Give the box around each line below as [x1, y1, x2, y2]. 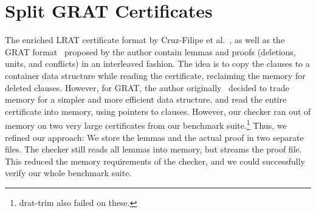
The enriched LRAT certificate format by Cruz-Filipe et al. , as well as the [5, 33, 285, 46]
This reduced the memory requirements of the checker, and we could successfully [5, 154, 306, 167]
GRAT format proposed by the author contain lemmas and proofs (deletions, [5, 45, 296, 58]
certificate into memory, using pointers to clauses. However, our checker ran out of [5, 104, 311, 117]
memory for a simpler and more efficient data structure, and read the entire [5, 93, 287, 106]
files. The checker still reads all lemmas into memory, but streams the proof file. [5, 143, 302, 156]
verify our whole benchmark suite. [5, 166, 132, 179]
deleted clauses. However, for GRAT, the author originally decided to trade [5, 81, 289, 94]
